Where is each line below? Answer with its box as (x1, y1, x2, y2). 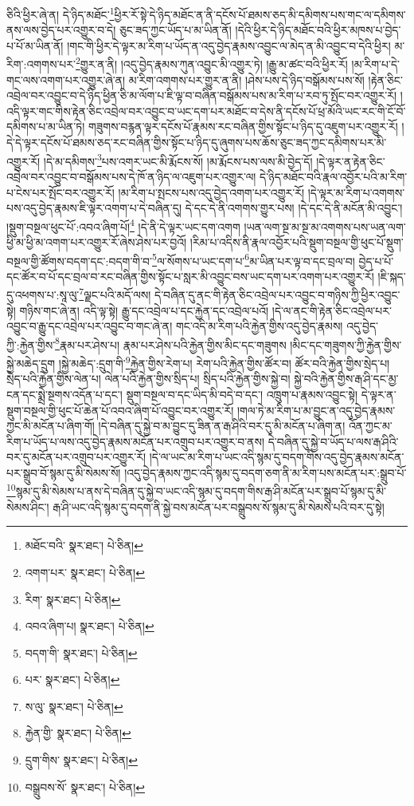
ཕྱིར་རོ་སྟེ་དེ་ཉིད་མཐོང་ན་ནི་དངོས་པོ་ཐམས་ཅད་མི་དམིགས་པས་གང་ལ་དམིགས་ (114, 6, 406, 22)
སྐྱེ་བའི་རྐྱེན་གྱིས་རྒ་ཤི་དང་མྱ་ (294, 370, 399, 387)
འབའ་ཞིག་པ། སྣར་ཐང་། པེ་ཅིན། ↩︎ (25, 618, 154, 634)
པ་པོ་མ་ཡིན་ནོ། (6, 37, 64, 53)
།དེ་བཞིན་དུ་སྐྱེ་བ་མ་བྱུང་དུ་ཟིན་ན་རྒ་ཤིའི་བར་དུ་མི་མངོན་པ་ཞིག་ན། (98, 417, 346, 434)
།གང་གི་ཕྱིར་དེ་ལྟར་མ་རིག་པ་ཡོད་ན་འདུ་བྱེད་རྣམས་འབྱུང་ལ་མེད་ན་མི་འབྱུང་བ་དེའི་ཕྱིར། (67, 37, 391, 53)
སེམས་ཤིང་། (6, 498, 49, 515)
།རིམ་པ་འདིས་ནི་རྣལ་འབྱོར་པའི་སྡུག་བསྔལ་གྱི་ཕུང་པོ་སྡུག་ (189, 233, 404, 250)
